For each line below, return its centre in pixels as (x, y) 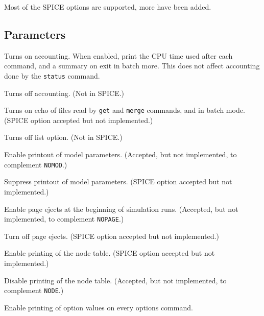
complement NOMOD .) (36, 164)
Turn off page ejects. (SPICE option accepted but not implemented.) (112, 236)
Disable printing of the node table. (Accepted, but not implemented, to (115, 280)
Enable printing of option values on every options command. (99, 307)
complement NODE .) (34, 290)
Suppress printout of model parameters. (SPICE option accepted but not (118, 181)
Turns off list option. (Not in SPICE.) (63, 137)
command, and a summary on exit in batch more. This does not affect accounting (132, 66)
